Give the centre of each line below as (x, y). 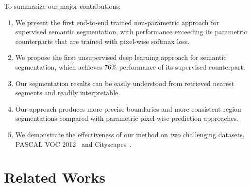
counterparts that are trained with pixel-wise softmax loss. (102, 41)
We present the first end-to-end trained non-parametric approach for (117, 22)
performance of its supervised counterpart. (182, 66)
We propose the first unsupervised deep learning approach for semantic (121, 57)
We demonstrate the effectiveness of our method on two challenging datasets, (130, 134)
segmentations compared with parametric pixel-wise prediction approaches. (127, 118)
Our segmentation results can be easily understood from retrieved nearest (125, 83)
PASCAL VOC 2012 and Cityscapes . (74, 144)
